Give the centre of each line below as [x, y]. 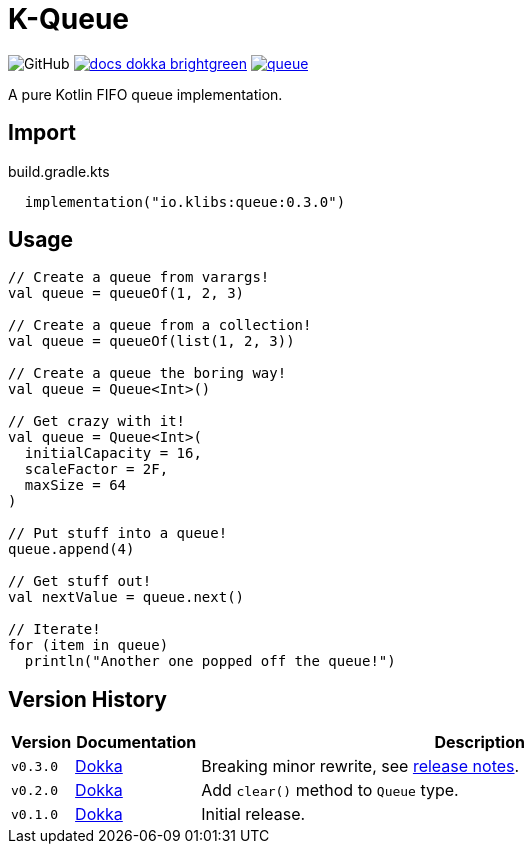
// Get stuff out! [80, 581]
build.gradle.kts [59, 171]
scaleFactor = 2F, [96, 469]
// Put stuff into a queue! [118, 533]
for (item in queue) [88, 645]
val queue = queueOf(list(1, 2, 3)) [151, 341]
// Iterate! [54, 629]
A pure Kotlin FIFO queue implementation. [145, 94]
